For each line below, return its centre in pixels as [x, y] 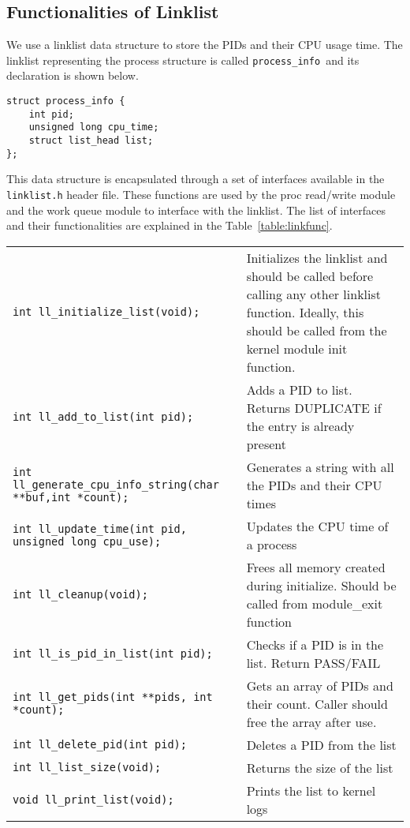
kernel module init [297, 348]
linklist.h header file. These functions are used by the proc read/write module [201, 194]
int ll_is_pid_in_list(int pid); [113, 653]
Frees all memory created [316, 567]
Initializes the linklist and [317, 257]
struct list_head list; [91, 141]
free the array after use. [311, 721]
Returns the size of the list [320, 767]
